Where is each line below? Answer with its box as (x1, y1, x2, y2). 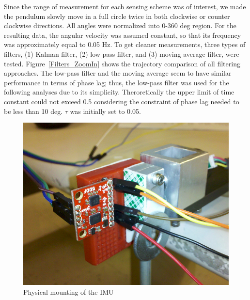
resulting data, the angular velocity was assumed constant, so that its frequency (4, 30, 241, 40)
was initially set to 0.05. (70, 106, 141, 116)
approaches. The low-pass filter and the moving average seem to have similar (4, 68, 232, 78)
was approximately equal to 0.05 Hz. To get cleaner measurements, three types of (4, 39, 246, 49)
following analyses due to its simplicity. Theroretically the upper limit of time (4, 87, 234, 97)
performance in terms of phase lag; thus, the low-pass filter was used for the (4, 77, 229, 87)
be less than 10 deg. (4, 106, 63, 116)
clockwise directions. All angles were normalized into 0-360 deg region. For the (4, 20, 236, 31)
